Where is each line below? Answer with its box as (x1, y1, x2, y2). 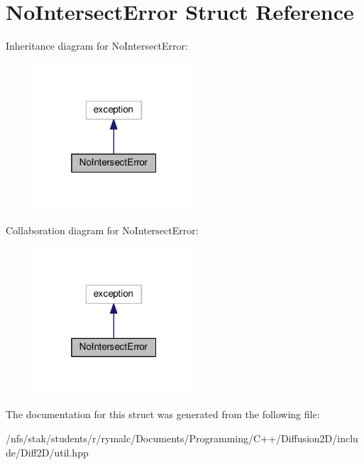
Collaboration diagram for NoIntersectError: (6, 222, 199, 237)
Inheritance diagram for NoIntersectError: (6, 38, 188, 53)
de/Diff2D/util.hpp (6, 444, 89, 459)
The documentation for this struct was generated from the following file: (6, 407, 320, 422)
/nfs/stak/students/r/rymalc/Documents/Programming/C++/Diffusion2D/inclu (6, 431, 358, 445)
